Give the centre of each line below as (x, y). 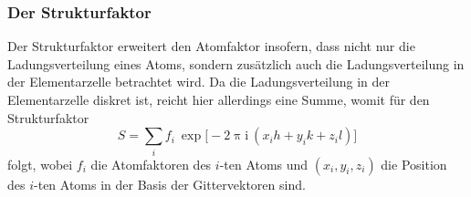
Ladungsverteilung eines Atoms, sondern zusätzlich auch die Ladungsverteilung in (236, 63)
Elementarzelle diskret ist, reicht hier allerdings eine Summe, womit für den (219, 99)
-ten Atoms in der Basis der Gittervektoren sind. (170, 184)
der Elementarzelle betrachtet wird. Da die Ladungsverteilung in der (199, 82)
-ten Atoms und (264, 164)
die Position (414, 164)
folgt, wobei (40, 164)
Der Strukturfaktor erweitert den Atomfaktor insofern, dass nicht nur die (211, 46)
